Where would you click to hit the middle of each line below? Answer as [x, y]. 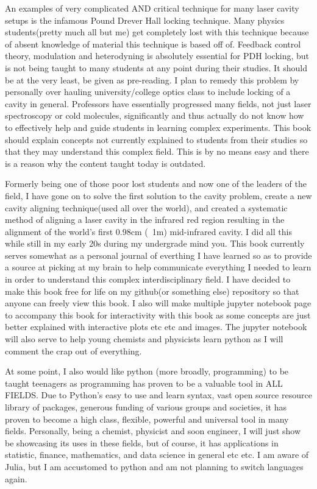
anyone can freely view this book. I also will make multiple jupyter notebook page [158, 303]
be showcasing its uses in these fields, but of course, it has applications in [142, 442]
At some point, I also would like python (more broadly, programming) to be [147, 371]
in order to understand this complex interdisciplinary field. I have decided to [148, 279]
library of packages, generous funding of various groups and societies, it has [146, 407]
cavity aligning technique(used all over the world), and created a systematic [146, 207]
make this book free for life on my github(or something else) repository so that [152, 291]
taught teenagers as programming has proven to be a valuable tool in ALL [144, 383]
